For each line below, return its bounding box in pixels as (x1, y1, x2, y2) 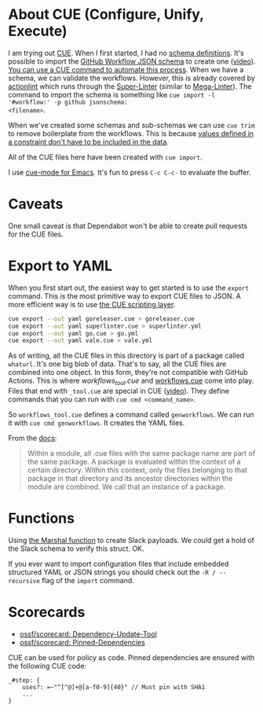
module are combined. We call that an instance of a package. (27, 482, 226, 492)
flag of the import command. (42, 576, 135, 585)
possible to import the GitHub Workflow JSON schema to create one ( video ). (8, 57, 256, 66)
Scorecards (8, 604, 86, 622)
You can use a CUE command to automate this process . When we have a (8, 64, 244, 74)
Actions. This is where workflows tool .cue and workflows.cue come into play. (8, 376, 254, 387)
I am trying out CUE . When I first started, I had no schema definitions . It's (8, 48, 245, 57)
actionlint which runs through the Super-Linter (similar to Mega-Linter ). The (8, 81, 252, 91)
